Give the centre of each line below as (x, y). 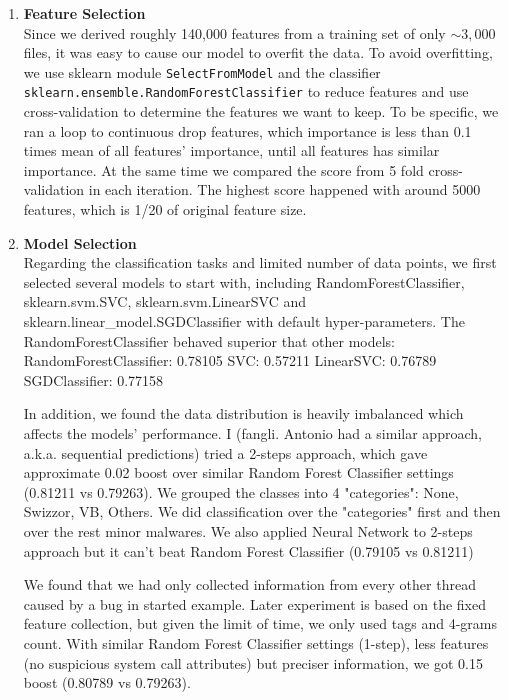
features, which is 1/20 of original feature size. (165, 209)
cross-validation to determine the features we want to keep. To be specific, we (261, 111)
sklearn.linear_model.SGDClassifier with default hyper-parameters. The (244, 321)
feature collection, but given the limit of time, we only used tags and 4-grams (260, 623)
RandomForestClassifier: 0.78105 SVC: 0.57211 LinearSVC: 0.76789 (230, 360)
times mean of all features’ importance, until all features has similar (231, 150)
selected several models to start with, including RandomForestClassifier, (244, 281)
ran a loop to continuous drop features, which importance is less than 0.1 (247, 130)
